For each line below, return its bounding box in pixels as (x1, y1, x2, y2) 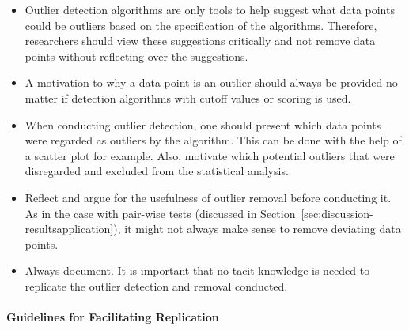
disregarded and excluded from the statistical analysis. (25, 163, 289, 179)
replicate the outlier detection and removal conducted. (25, 277, 288, 294)
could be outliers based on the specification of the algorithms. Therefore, (25, 17, 377, 33)
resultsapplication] (25, 220, 114, 237)
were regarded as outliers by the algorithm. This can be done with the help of (25, 132, 402, 148)
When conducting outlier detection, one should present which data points (25, 116, 381, 133)
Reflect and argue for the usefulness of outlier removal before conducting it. (25, 189, 392, 205)
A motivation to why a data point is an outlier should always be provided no (25, 74, 398, 91)
